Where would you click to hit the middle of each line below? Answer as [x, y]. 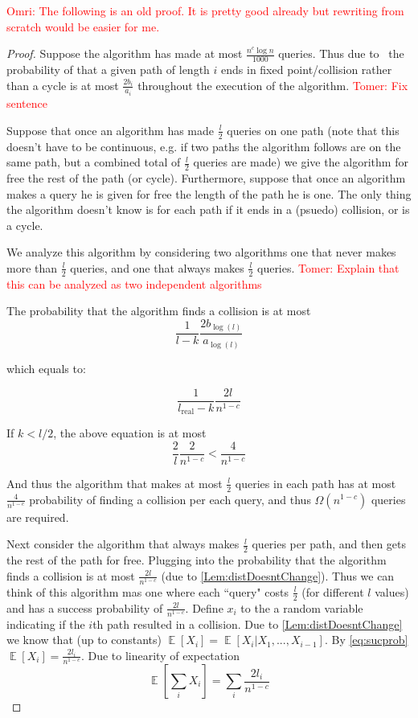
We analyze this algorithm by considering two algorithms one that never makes [201, 252]
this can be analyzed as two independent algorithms [134, 283]
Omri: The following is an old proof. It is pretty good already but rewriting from [205, 10]
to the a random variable [302, 607]
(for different [333, 591]
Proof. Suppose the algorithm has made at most [125, 53]
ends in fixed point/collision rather [307, 70]
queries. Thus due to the [341, 53]
